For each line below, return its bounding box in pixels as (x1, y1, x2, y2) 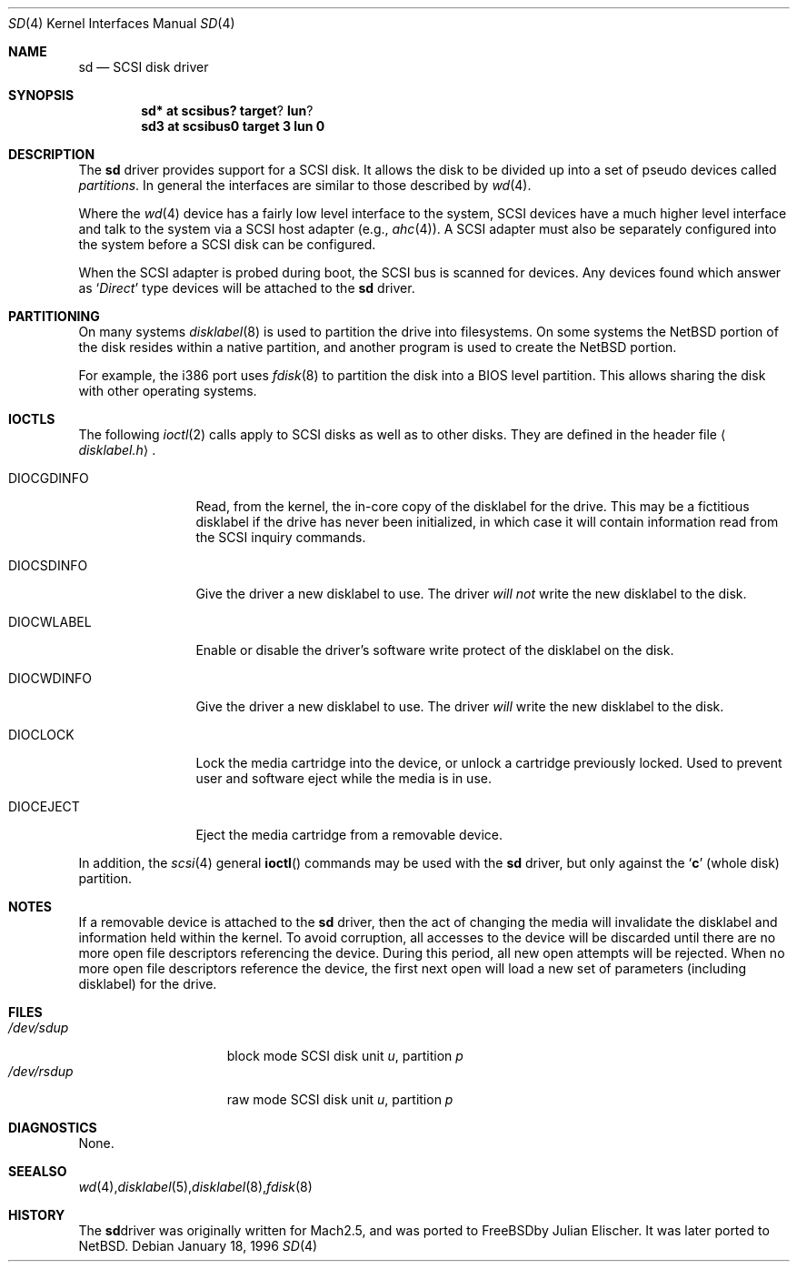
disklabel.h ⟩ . (78, 442, 156, 458)
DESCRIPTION (8, 146, 95, 162)
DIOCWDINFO (8, 670, 92, 686)
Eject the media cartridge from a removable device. (195, 827, 503, 842)
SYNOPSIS (8, 87, 75, 103)
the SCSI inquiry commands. (195, 529, 366, 545)
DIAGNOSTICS (8, 1120, 97, 1135)
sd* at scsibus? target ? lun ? (141, 103, 314, 118)
